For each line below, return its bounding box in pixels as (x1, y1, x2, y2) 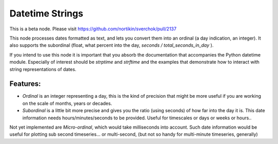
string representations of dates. (9, 66, 77, 72)
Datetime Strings (9, 8, 83, 19)
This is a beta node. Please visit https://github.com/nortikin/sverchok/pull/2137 (9, 26, 177, 32)
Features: (9, 80, 41, 88)
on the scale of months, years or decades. (22, 100, 112, 106)
